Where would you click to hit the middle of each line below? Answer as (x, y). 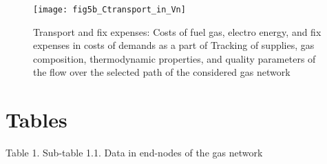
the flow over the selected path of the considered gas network (162, 72)
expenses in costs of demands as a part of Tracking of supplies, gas (174, 45)
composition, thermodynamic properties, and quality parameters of (175, 58)
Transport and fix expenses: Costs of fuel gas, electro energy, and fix (177, 31)
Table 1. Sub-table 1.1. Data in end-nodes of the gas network (134, 153)
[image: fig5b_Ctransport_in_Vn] (109, 10)
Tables (36, 120)
